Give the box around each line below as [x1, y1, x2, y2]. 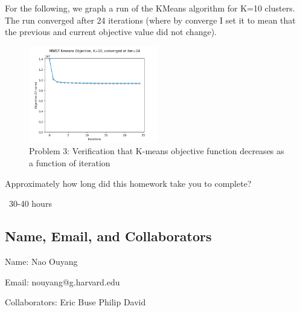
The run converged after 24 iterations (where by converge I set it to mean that [5, 13, 296, 26]
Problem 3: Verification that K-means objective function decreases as [29, 145, 284, 157]
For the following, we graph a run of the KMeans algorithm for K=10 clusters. [5, 2, 295, 14]
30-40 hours [8, 197, 52, 210]
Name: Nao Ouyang [5, 255, 78, 267]
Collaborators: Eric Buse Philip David [5, 296, 146, 308]
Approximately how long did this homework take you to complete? [5, 177, 252, 189]
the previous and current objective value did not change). [5, 25, 217, 38]
